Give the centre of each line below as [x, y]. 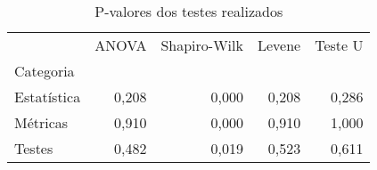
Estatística [48, 97]
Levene [279, 45]
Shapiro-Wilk [202, 45]
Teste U [339, 45]
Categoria [45, 71]
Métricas [41, 122]
